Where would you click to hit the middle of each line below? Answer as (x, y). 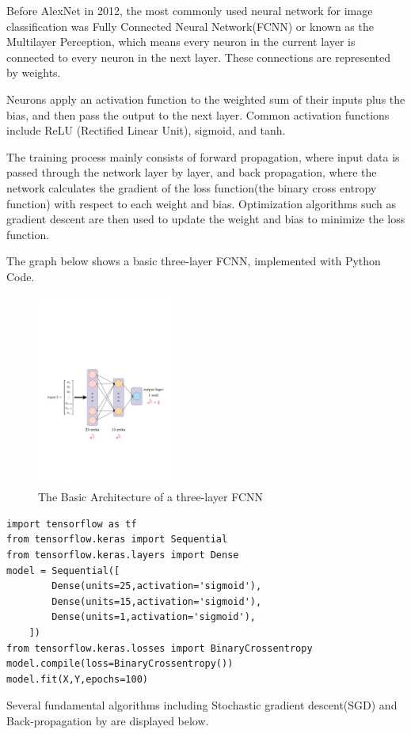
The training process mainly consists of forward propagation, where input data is (203, 156)
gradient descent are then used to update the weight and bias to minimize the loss (206, 219)
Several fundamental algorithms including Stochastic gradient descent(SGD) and (202, 705)
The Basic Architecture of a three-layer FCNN (151, 497)
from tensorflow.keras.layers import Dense (123, 555)
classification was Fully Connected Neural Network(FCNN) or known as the (190, 26)
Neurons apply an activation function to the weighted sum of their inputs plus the (206, 99)
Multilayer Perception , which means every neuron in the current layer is (181, 42)
